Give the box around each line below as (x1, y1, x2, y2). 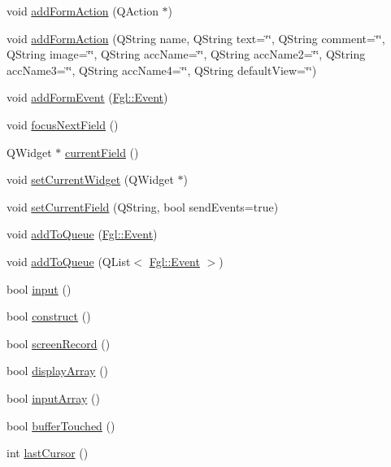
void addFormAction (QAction (7, 2, 159, 19)
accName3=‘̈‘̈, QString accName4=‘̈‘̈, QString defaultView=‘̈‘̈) (7, 61, 317, 78)
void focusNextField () (7, 116, 119, 133)
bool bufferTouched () (7, 417, 115, 434)
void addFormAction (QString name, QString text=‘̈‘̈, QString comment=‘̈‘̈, (7, 29, 385, 46)
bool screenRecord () (7, 334, 111, 351)
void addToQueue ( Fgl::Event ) (7, 225, 158, 242)
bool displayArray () (7, 362, 109, 379)
